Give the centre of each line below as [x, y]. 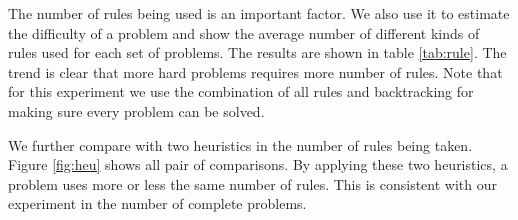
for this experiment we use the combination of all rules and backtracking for [241, 91]
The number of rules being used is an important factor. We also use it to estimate [259, 13]
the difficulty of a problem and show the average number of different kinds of [244, 32]
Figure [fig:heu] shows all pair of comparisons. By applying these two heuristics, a [258, 164]
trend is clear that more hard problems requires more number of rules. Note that [255, 71]
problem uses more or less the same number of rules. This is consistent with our [252, 183]
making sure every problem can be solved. [136, 110]
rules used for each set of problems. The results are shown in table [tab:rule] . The [257, 52]
